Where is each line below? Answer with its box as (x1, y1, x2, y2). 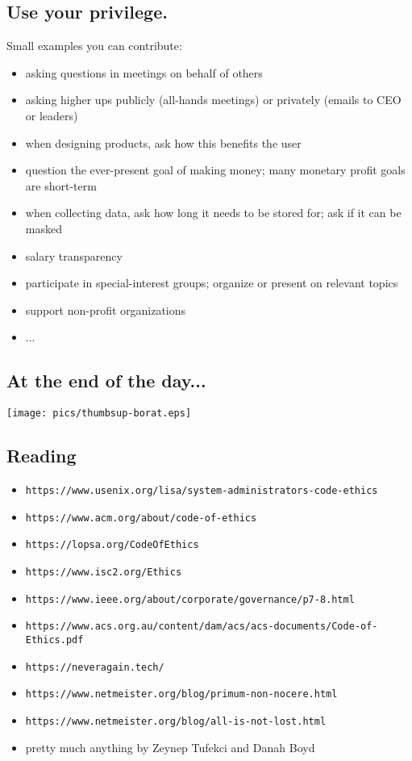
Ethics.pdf (25, 633, 84, 646)
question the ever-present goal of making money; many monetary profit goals (25, 161, 406, 178)
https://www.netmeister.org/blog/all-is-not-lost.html (25, 715, 327, 727)
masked (25, 220, 62, 236)
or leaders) (25, 107, 78, 123)
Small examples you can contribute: (6, 37, 182, 54)
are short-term (25, 177, 97, 194)
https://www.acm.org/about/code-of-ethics (25, 512, 257, 524)
